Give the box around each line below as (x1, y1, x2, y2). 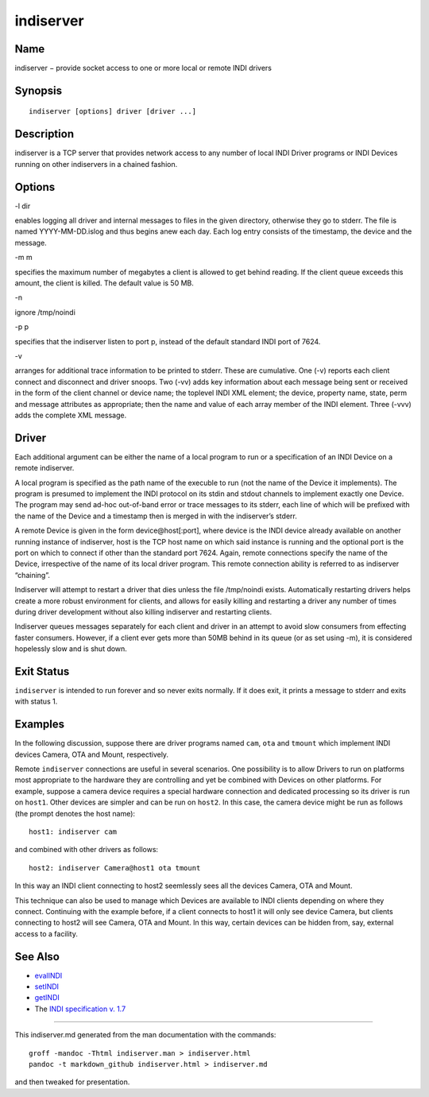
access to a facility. (14, 928, 79, 938)
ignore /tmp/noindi (14, 307, 75, 317)
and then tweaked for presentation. (14, 1077, 130, 1087)
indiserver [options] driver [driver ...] (29, 107, 197, 116)
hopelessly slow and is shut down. (14, 644, 127, 653)
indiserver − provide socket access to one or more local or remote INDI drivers (14, 64, 272, 73)
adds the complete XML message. (14, 410, 127, 420)
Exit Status (14, 665, 70, 678)
